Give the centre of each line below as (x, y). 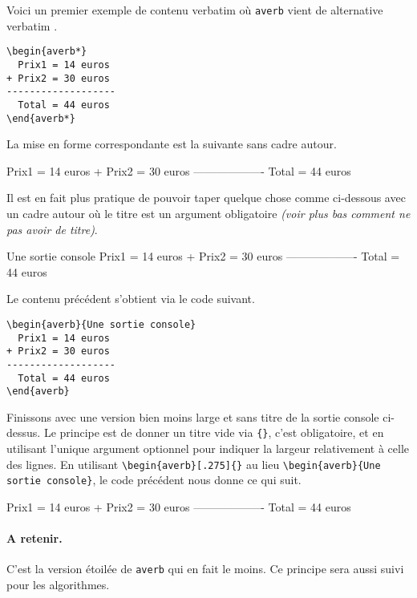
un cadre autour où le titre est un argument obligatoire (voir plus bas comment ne (208, 213)
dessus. (24, 432)
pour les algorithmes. (58, 585)
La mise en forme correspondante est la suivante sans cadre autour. (172, 144)
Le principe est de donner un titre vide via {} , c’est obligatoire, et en (214, 432)
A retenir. (34, 538)
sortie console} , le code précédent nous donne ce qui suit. (154, 480)
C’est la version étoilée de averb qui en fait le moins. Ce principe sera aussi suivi (205, 569)
